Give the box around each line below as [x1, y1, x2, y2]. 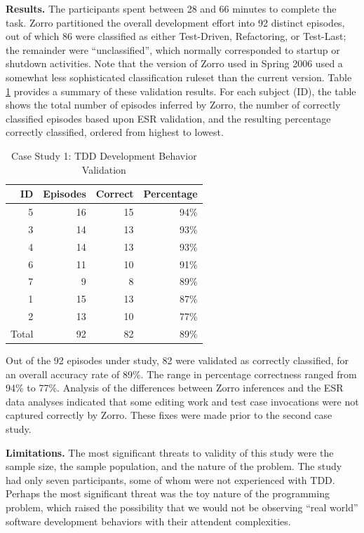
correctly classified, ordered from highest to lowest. [6, 125, 224, 139]
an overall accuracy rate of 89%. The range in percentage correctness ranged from [6, 366, 357, 381]
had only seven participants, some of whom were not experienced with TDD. [6, 472, 335, 487]
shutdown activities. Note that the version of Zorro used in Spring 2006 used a [6, 56, 343, 71]
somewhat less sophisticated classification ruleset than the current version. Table [6, 69, 352, 84]
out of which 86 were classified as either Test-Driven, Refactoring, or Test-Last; [6, 29, 346, 43]
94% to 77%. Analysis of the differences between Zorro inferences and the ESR [6, 380, 344, 395]
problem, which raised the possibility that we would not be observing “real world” [6, 499, 358, 514]
